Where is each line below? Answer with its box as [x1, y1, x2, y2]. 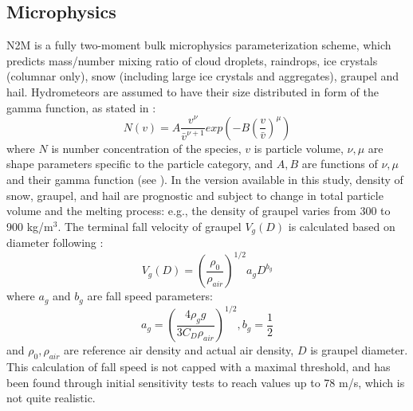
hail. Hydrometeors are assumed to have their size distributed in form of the [6, 83, 379, 100]
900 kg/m [6, 217, 53, 234]
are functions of [301, 155, 378, 172]
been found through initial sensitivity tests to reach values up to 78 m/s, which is [6, 374, 405, 390]
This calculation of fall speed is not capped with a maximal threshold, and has [6, 358, 391, 374]
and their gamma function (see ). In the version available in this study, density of [6, 170, 403, 187]
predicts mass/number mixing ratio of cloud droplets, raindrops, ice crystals [6, 52, 378, 68]
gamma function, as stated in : [6, 99, 156, 115]
